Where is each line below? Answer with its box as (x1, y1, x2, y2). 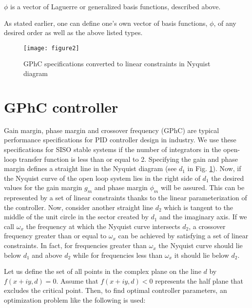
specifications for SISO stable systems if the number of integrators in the (4, 144, 221, 154)
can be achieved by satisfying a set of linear (118, 231, 249, 241)
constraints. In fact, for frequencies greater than (4, 240, 147, 250)
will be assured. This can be (160, 182, 245, 192)
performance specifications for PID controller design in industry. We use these (4, 135, 236, 145)
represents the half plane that (155, 275, 243, 286)
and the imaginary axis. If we (159, 212, 247, 222)
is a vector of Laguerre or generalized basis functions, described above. (10, 1, 221, 11)
